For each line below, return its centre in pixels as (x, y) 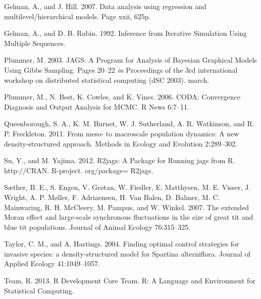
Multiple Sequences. (35, 43)
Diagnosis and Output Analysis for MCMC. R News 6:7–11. (97, 106)
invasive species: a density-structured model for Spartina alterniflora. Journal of (127, 253)
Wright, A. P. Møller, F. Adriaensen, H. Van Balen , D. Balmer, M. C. (112, 197)
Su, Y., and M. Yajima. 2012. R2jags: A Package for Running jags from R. (120, 160)
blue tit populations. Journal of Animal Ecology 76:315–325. (97, 227)
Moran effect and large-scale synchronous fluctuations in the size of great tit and (129, 217)
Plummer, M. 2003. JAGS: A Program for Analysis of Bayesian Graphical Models (130, 60)
